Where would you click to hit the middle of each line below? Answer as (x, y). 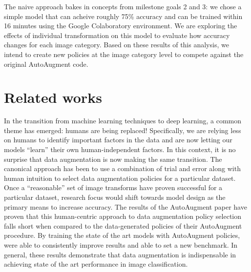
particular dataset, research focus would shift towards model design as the (115, 197)
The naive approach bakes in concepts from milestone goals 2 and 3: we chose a (123, 6)
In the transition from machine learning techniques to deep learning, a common (123, 121)
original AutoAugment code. (46, 64)
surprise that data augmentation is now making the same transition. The (113, 159)
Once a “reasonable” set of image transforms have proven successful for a (113, 187)
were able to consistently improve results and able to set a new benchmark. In (121, 245)
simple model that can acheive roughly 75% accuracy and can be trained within (123, 16)
